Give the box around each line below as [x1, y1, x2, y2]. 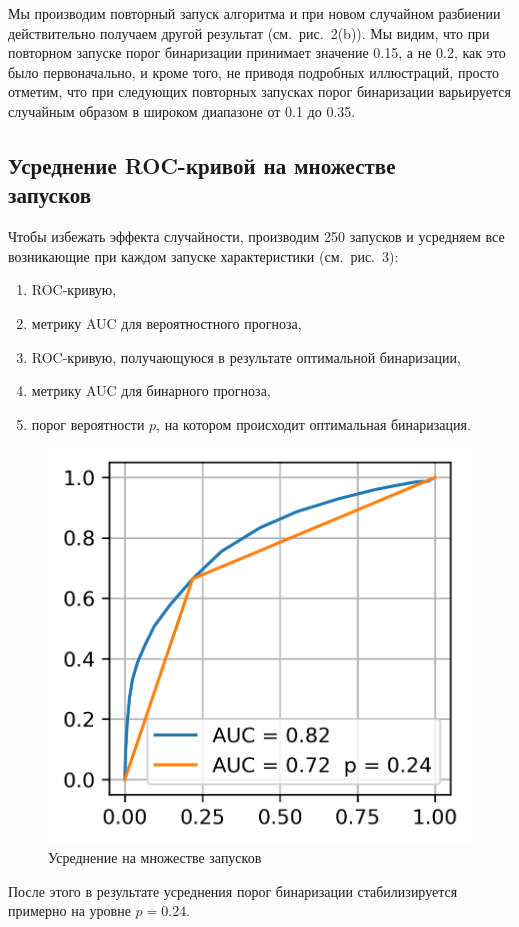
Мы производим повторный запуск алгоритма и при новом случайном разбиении [8, 3, 501, 23]
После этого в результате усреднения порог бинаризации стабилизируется [8, 880, 458, 901]
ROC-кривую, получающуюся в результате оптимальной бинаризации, [31, 346, 461, 367]
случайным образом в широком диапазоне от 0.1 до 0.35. [8, 100, 356, 121]
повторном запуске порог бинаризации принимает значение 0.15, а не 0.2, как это [8, 42, 506, 63]
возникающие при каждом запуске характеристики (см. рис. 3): [8, 245, 399, 266]
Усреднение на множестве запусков [48, 847, 262, 868]
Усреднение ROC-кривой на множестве [8, 149, 396, 180]
